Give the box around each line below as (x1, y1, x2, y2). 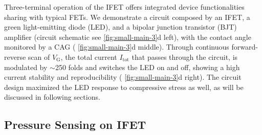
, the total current (60, 51, 117, 62)
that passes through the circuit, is (132, 51, 238, 62)
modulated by (4, 61, 48, 72)
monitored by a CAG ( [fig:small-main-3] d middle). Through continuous (4, 41, 229, 52)
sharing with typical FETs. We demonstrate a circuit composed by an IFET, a (4, 11, 250, 22)
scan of (28, 51, 50, 62)
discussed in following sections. (4, 92, 100, 102)
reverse (4, 51, 26, 62)
